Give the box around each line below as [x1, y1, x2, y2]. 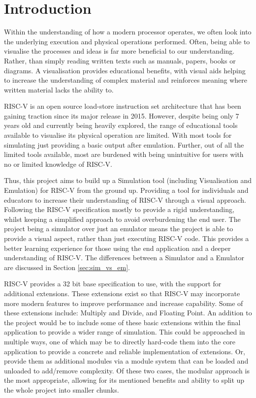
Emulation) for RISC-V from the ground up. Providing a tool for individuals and [4, 185, 249, 195]
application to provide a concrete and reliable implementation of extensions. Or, [4, 346, 245, 356]
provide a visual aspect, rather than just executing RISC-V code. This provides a [4, 233, 249, 243]
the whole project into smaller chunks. [4, 384, 119, 395]
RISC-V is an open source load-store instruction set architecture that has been [4, 101, 241, 111]
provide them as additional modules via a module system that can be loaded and [4, 356, 249, 366]
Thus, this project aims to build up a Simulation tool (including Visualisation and [4, 175, 252, 185]
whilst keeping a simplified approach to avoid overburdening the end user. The [4, 214, 241, 224]
